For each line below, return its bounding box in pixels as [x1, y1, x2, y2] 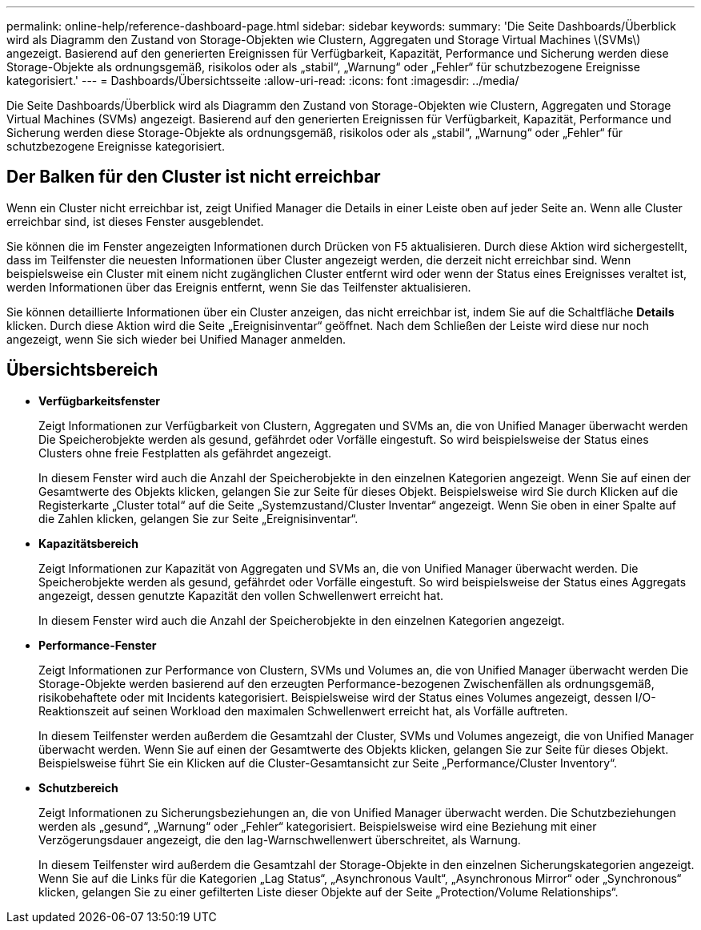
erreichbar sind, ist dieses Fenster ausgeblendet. [6, 214, 264, 228]
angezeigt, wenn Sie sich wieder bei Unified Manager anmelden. [6, 332, 346, 346]
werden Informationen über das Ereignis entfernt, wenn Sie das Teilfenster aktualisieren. [6, 280, 471, 294]
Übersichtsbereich [6, 360, 158, 380]
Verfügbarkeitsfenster [38, 393, 161, 408]
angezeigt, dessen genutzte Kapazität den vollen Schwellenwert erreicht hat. [38, 588, 444, 602]
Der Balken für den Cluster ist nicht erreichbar [6, 167, 381, 187]
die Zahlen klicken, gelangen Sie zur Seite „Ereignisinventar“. [38, 511, 359, 525]
